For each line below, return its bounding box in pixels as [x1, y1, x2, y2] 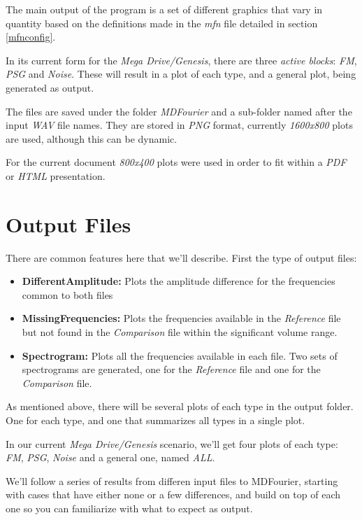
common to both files [22, 287, 113, 302]
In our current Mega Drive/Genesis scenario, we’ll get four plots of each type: [6, 436, 338, 451]
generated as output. [6, 80, 94, 94]
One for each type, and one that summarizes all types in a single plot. [6, 413, 305, 427]
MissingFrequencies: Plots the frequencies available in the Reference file [22, 311, 341, 325]
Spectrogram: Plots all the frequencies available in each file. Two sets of [22, 348, 338, 363]
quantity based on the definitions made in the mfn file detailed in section [6, 15, 318, 30]
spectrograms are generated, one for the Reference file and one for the [22, 362, 321, 377]
